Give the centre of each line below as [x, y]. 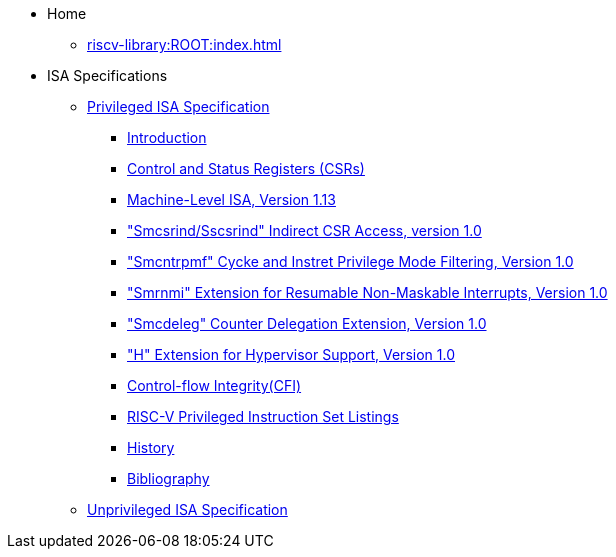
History [151, 447]
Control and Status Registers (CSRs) [246, 168]
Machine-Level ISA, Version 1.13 [231, 199]
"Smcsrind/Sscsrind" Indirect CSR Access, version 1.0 [304, 230]
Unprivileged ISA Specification [187, 509]
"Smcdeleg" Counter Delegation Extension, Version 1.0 [307, 323]
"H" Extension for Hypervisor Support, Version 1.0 [291, 354]
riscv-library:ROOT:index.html [184, 44]
